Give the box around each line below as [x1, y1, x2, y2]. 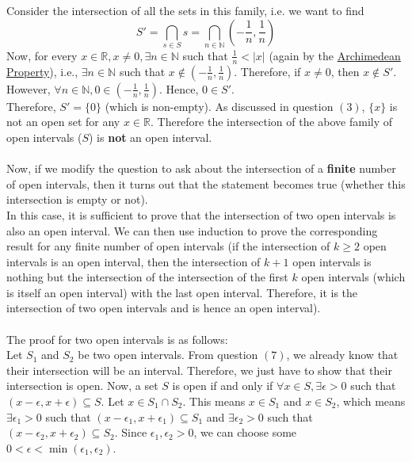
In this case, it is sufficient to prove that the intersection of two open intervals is [6, 206, 396, 223]
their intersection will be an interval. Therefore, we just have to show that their [6, 361, 392, 378]
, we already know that [286, 346, 399, 363]
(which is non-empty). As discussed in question [105, 97, 334, 114]
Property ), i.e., [6, 63, 78, 79]
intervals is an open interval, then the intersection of [6, 253, 261, 269]
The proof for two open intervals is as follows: [6, 330, 228, 347]
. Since [114, 424, 147, 441]
